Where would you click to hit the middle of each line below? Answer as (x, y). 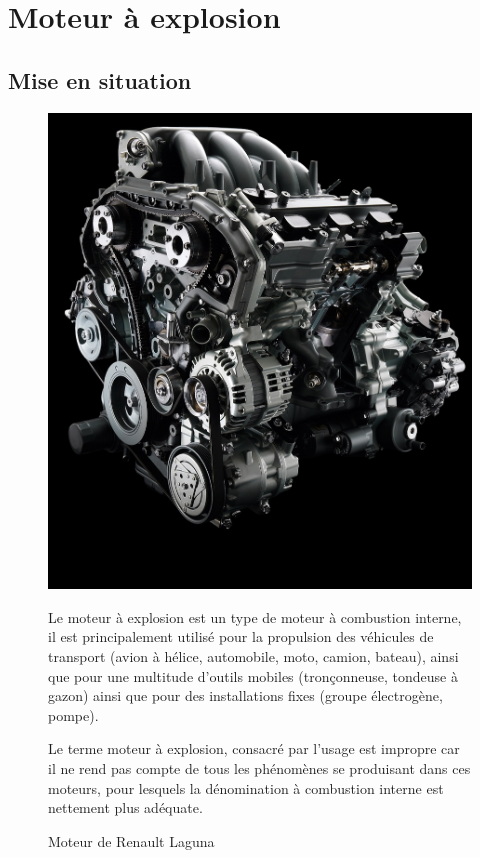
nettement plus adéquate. (125, 807)
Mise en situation (100, 79)
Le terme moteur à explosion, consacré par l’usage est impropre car (254, 748)
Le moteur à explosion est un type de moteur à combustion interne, (255, 616)
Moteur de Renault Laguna (131, 840)
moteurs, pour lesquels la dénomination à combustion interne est (246, 787)
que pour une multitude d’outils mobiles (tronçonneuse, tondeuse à (253, 675)
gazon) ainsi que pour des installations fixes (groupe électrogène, (245, 695)
